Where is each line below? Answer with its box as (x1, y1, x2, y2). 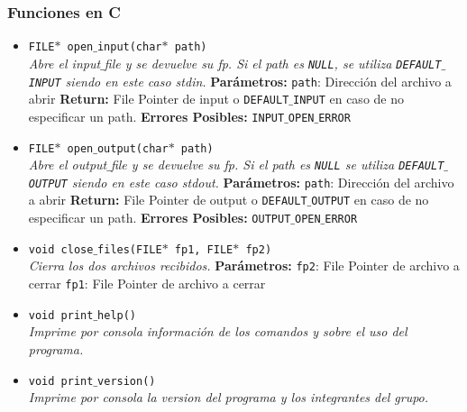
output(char (96, 142, 169, 155)
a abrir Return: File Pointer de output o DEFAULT (28, 190, 307, 209)
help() (97, 308, 137, 322)
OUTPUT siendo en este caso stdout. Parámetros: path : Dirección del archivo (28, 172, 454, 191)
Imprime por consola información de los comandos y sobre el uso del (28, 322, 407, 341)
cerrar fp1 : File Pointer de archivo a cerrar (28, 274, 266, 293)
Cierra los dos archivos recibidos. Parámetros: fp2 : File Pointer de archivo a (28, 256, 460, 275)
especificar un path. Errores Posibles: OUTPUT (28, 208, 291, 227)
